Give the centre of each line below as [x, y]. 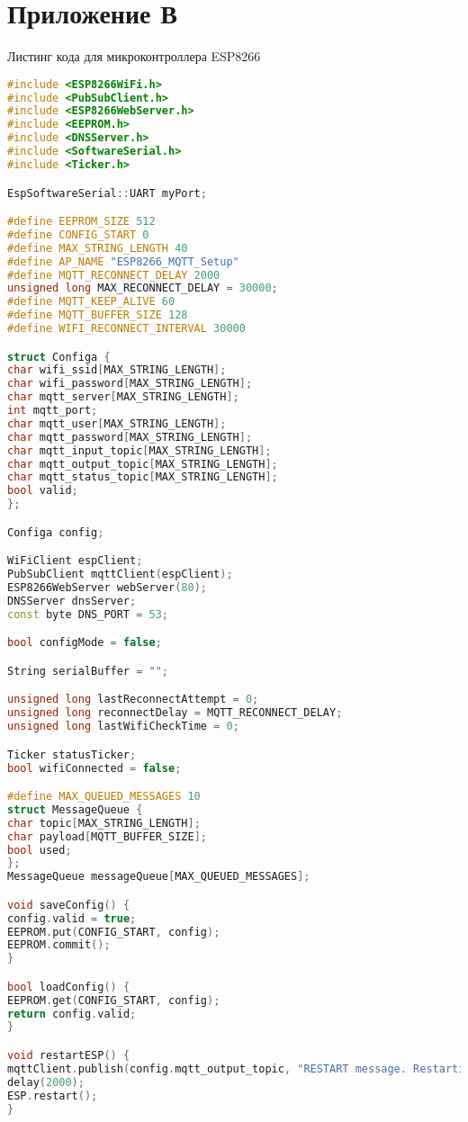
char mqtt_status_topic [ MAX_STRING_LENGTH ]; [143, 477]
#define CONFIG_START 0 [78, 234]
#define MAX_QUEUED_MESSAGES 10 [104, 797]
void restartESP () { [69, 1055]
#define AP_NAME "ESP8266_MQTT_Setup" [123, 261]
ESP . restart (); [53, 1095]
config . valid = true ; [72, 918]
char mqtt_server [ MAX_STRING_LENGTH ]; [123, 397]
